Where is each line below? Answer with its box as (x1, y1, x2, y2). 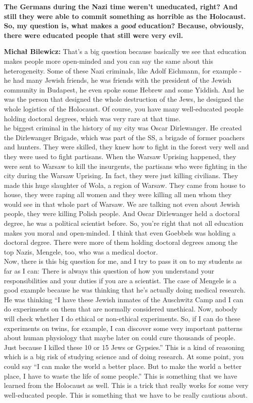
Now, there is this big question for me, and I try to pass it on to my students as (4, 256, 242, 266)
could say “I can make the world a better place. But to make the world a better (4, 361, 242, 371)
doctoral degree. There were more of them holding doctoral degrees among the (4, 237, 238, 247)
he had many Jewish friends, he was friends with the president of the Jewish (4, 75, 232, 85)
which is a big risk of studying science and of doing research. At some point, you (4, 351, 244, 362)
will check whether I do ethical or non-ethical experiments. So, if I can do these (4, 313, 240, 323)
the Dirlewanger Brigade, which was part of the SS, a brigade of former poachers (4, 132, 245, 142)
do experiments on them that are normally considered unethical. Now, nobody (4, 304, 237, 314)
